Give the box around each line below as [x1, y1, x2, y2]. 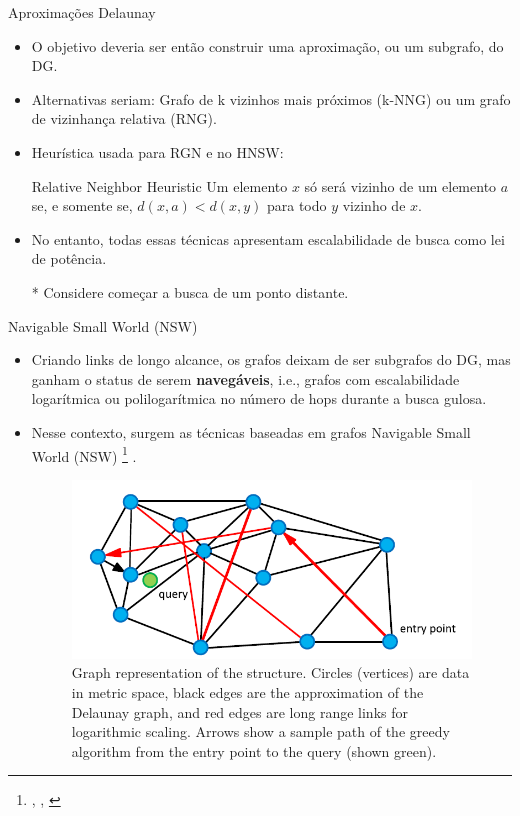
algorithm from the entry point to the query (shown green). [71, 740, 437, 761]
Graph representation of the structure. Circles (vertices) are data [71, 662, 470, 683]
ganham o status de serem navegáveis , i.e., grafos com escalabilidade [31, 368, 460, 389]
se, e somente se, [31, 195, 133, 216]
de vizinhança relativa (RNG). [31, 108, 217, 129]
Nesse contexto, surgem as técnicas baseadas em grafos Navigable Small [31, 421, 471, 442]
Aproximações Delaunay [8, 2, 156, 22]
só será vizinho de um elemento [304, 175, 497, 196]
